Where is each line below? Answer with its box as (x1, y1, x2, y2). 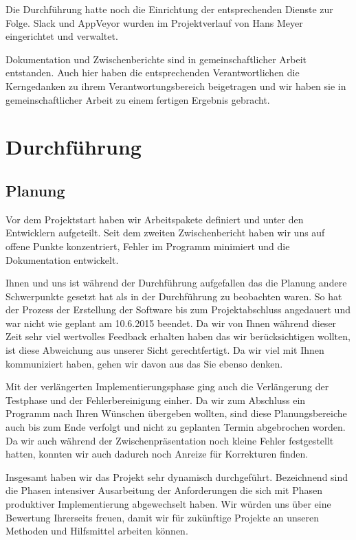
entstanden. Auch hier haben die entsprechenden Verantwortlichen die (5, 65, 300, 80)
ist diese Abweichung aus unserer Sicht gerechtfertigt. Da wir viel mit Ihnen (5, 343, 324, 357)
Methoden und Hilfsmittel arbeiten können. (5, 524, 188, 538)
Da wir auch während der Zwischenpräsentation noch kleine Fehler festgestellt (5, 433, 334, 447)
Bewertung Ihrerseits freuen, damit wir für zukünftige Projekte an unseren (5, 510, 319, 524)
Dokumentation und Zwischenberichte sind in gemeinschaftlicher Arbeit (5, 52, 307, 66)
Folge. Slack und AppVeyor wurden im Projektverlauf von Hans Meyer (5, 15, 303, 30)
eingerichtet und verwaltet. (5, 29, 118, 43)
